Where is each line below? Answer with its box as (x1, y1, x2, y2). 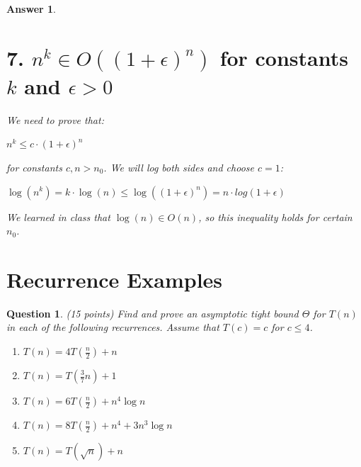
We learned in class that (6, 209, 110, 224)
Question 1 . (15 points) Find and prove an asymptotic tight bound (6, 305, 299, 320)
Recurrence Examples (6, 264, 223, 293)
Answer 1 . (6, 1, 56, 16)
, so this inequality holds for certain (198, 209, 353, 224)
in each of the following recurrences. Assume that (6, 320, 219, 334)
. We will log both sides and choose (103, 159, 254, 174)
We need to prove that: (6, 112, 104, 127)
